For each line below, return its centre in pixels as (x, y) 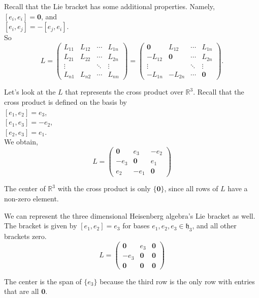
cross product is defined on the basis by (66, 101)
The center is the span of (43, 281)
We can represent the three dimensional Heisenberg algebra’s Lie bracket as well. (130, 215)
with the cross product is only (104, 188)
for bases (136, 226)
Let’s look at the (30, 92)
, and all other (214, 226)
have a (238, 188)
